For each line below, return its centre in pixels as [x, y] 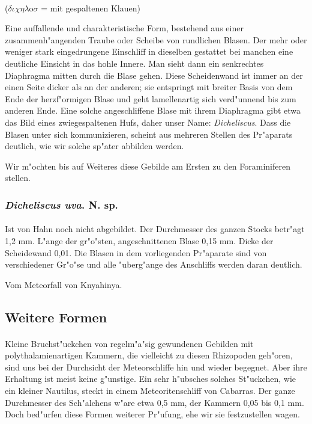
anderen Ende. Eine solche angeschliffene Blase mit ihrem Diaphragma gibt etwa [153, 110]
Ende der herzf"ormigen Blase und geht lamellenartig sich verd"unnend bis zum [151, 98]
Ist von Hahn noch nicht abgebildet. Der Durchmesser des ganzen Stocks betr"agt [155, 229]
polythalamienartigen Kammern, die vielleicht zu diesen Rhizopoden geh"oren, [149, 355]
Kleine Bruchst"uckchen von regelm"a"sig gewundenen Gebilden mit [129, 343]
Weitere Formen [56, 317]
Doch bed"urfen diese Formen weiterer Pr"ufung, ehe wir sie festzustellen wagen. [152, 414]
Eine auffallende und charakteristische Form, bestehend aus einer [124, 28]
